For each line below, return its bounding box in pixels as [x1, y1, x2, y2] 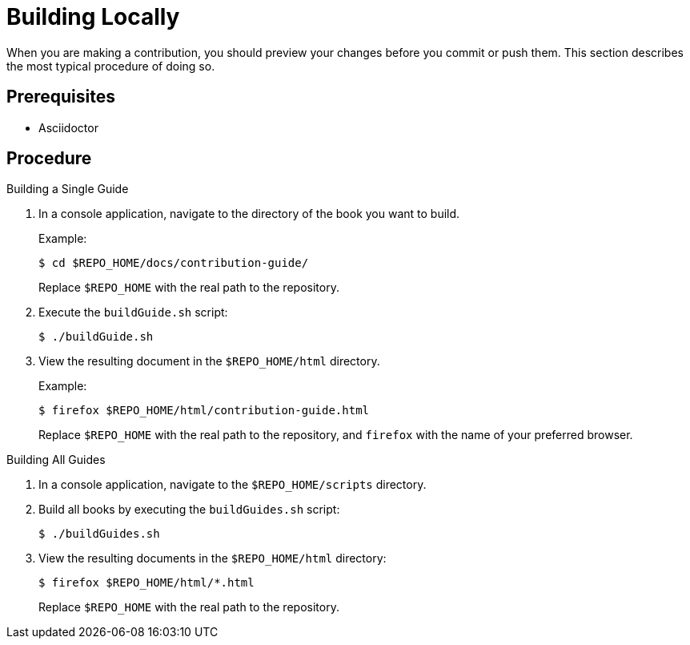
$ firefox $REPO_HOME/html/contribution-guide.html [38, 404, 370, 417]
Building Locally [6, 3, 180, 30]
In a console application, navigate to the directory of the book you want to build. [38, 207, 460, 221]
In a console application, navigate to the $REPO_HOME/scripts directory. [38, 478, 427, 492]
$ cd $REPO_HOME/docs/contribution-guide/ [38, 256, 309, 270]
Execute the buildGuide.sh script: [38, 305, 228, 320]
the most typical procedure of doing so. [6, 58, 215, 73]
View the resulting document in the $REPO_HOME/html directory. [38, 354, 380, 369]
